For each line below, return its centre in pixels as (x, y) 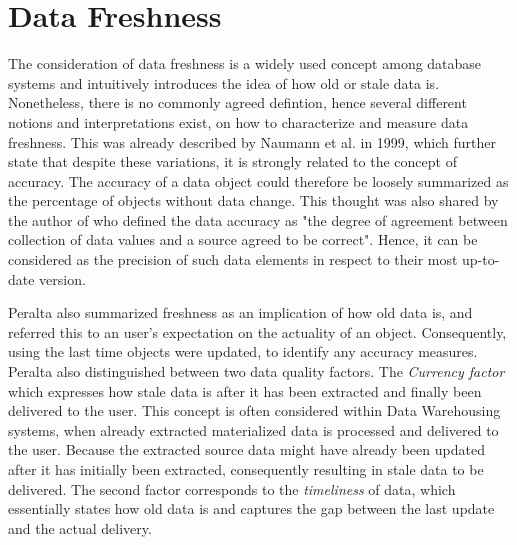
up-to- (481, 259)
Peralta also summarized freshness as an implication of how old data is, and (240, 312)
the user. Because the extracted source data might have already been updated (246, 449)
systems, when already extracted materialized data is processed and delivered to (253, 429)
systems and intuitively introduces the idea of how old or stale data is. (224, 82)
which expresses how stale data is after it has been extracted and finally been (245, 390)
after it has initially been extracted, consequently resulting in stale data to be (246, 469)
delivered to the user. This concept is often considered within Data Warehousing (254, 410)
